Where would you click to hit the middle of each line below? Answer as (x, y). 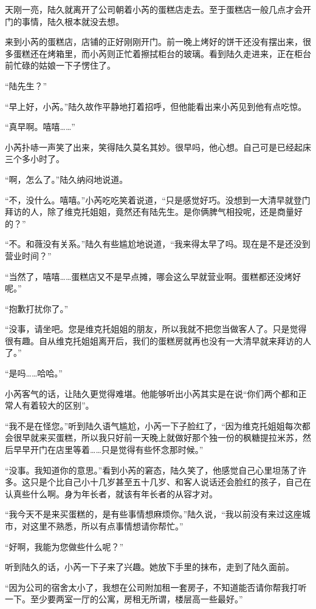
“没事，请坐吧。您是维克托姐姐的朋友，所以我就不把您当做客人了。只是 (147, 329)
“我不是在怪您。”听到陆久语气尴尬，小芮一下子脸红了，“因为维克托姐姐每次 (153, 425)
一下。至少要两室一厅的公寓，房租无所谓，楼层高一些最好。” (124, 599)
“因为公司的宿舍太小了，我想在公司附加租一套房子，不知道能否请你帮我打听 (156, 587)
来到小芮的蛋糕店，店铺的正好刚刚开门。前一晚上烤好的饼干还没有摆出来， (154, 42)
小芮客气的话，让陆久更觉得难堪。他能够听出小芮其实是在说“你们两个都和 (152, 393)
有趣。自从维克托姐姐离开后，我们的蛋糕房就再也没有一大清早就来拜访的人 (162, 340)
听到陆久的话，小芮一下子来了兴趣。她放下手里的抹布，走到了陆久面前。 (149, 567)
